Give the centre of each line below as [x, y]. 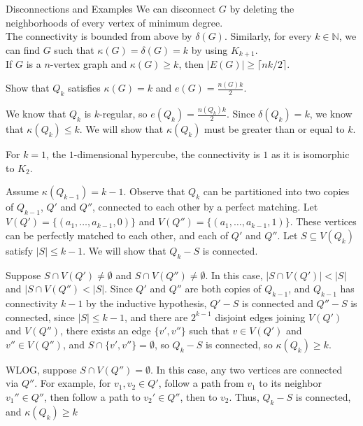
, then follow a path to [92, 396]
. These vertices [323, 221]
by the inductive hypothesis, [147, 303]
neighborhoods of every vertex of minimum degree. [114, 22]
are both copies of [223, 289]
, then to [199, 396]
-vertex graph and [88, 64]
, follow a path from [201, 383]
